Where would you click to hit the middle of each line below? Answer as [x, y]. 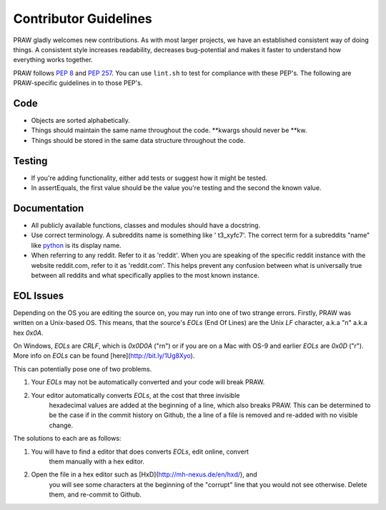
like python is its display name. [76, 245]
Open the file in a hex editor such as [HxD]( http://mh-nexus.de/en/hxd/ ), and [144, 474]
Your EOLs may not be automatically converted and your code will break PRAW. [148, 382]
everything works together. [53, 60]
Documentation [49, 208]
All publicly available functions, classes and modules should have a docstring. [146, 225]
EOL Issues [39, 295]
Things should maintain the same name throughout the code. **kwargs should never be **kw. [169, 130]
